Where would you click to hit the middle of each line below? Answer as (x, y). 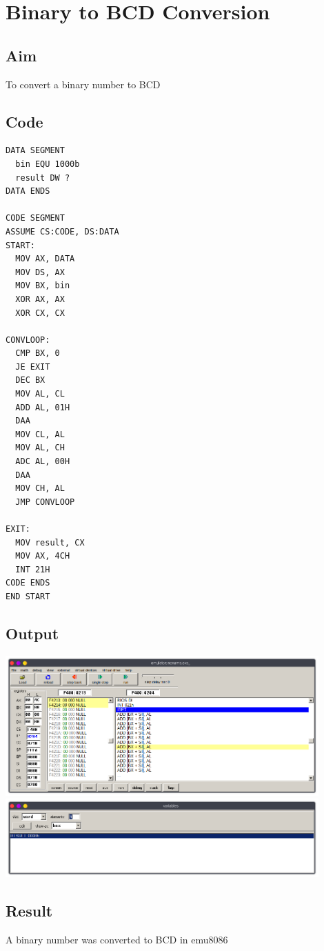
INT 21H (33, 569)
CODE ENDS (28, 583)
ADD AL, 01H (43, 407)
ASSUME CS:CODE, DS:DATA (62, 231)
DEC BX (30, 380)
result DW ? (43, 178)
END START (28, 596)
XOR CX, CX (40, 313)
